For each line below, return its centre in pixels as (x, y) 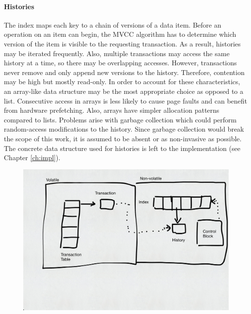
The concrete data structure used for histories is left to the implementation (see (122, 148)
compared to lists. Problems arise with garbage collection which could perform (120, 119)
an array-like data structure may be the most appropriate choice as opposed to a (124, 91)
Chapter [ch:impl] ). (32, 157)
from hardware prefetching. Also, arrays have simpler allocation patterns (112, 110)
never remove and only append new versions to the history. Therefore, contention (124, 72)
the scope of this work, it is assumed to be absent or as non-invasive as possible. (123, 138)
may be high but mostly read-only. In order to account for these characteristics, (122, 82)
